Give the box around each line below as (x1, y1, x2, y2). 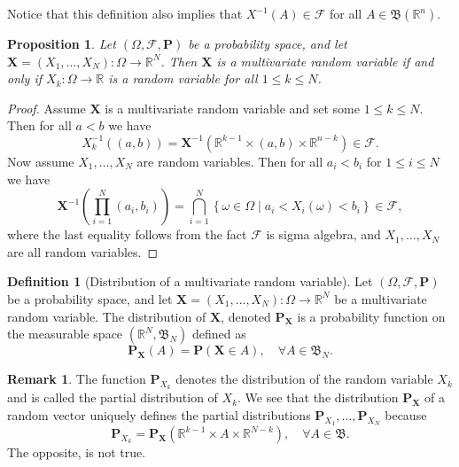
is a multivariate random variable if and (216, 51, 434, 70)
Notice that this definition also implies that (7, 4, 243, 22)
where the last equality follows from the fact (7, 225, 247, 244)
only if (7, 69, 43, 88)
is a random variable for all (108, 69, 258, 88)
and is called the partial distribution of (7, 388, 218, 407)
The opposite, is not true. (7, 443, 146, 462)
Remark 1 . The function (7, 370, 146, 388)
